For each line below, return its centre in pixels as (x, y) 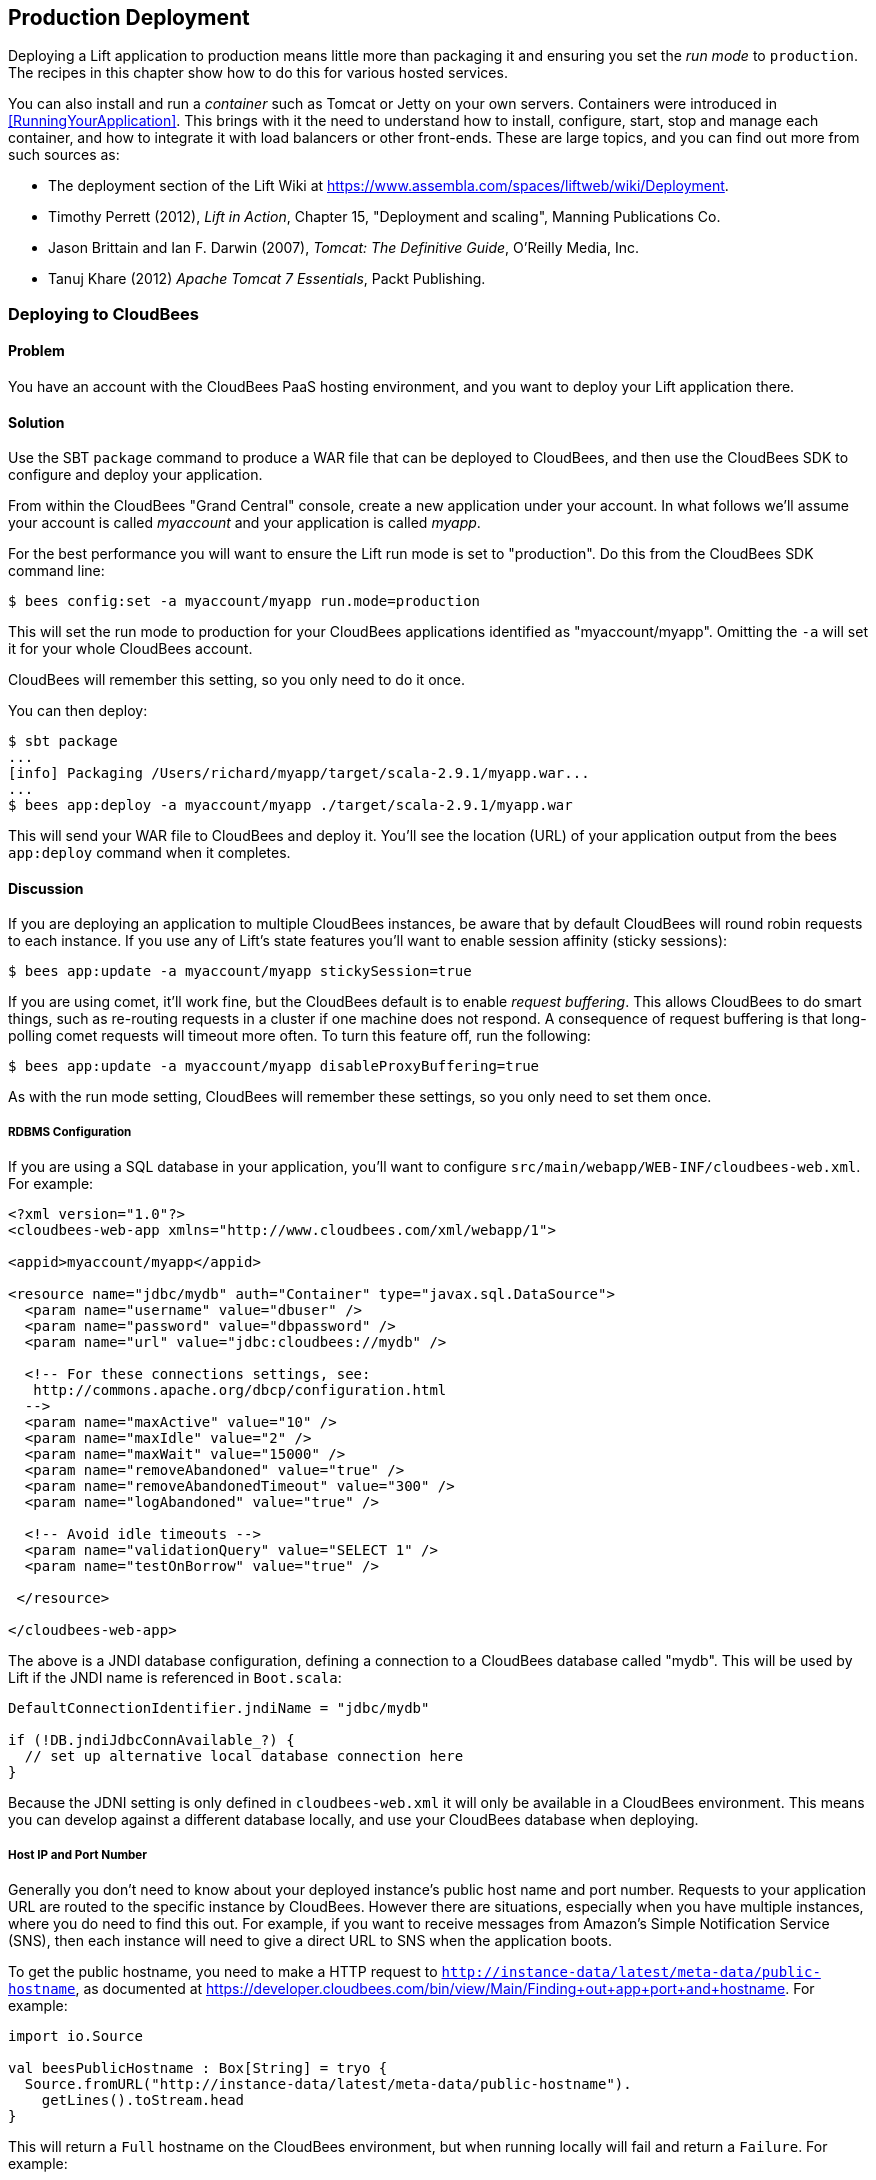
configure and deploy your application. (135, 475)
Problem (36, 351)
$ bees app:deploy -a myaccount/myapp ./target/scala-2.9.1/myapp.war (290, 805)
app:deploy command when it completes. (149, 853)
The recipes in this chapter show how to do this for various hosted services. (258, 73)
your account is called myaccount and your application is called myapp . (244, 523)
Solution (36, 422)
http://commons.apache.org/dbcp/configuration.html (240, 1390)
